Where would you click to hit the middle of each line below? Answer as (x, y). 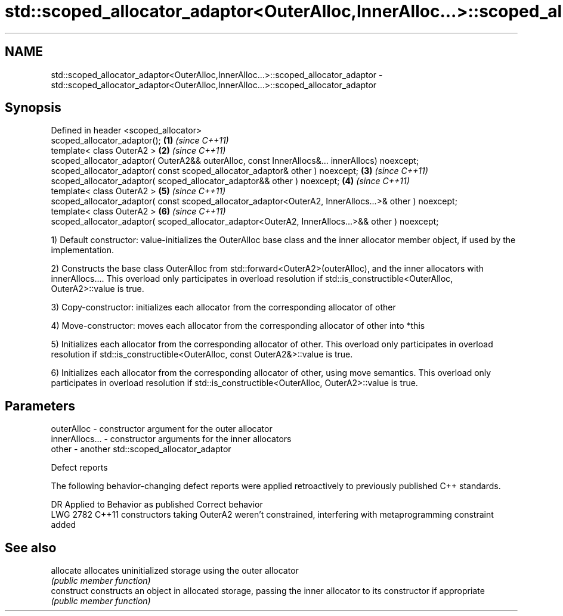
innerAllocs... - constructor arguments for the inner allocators (171, 439)
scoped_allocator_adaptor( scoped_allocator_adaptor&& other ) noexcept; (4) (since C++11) (230, 181)
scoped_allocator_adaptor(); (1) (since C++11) (140, 141)
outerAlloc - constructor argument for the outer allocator (162, 429)
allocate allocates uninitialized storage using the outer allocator (175, 571)
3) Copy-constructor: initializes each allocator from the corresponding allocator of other (223, 307)
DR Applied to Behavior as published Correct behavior (157, 505)
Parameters (40, 406)
